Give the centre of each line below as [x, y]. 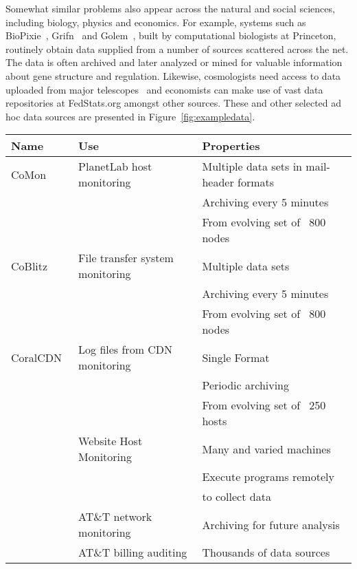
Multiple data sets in [252, 167]
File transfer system [126, 258]
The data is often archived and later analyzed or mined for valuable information [174, 62]
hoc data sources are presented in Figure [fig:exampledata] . [130, 116]
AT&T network [115, 517]
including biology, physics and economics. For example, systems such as [156, 22]
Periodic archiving [246, 385]
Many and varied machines [266, 449]
